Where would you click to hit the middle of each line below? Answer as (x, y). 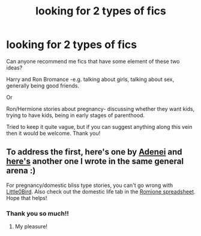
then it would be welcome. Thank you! (53, 133)
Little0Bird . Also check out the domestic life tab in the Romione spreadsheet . (101, 191)
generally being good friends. (43, 86)
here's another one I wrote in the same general (95, 161)
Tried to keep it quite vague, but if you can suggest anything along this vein (99, 126)
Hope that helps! (27, 198)
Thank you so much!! (37, 213)
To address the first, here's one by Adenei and (94, 152)
